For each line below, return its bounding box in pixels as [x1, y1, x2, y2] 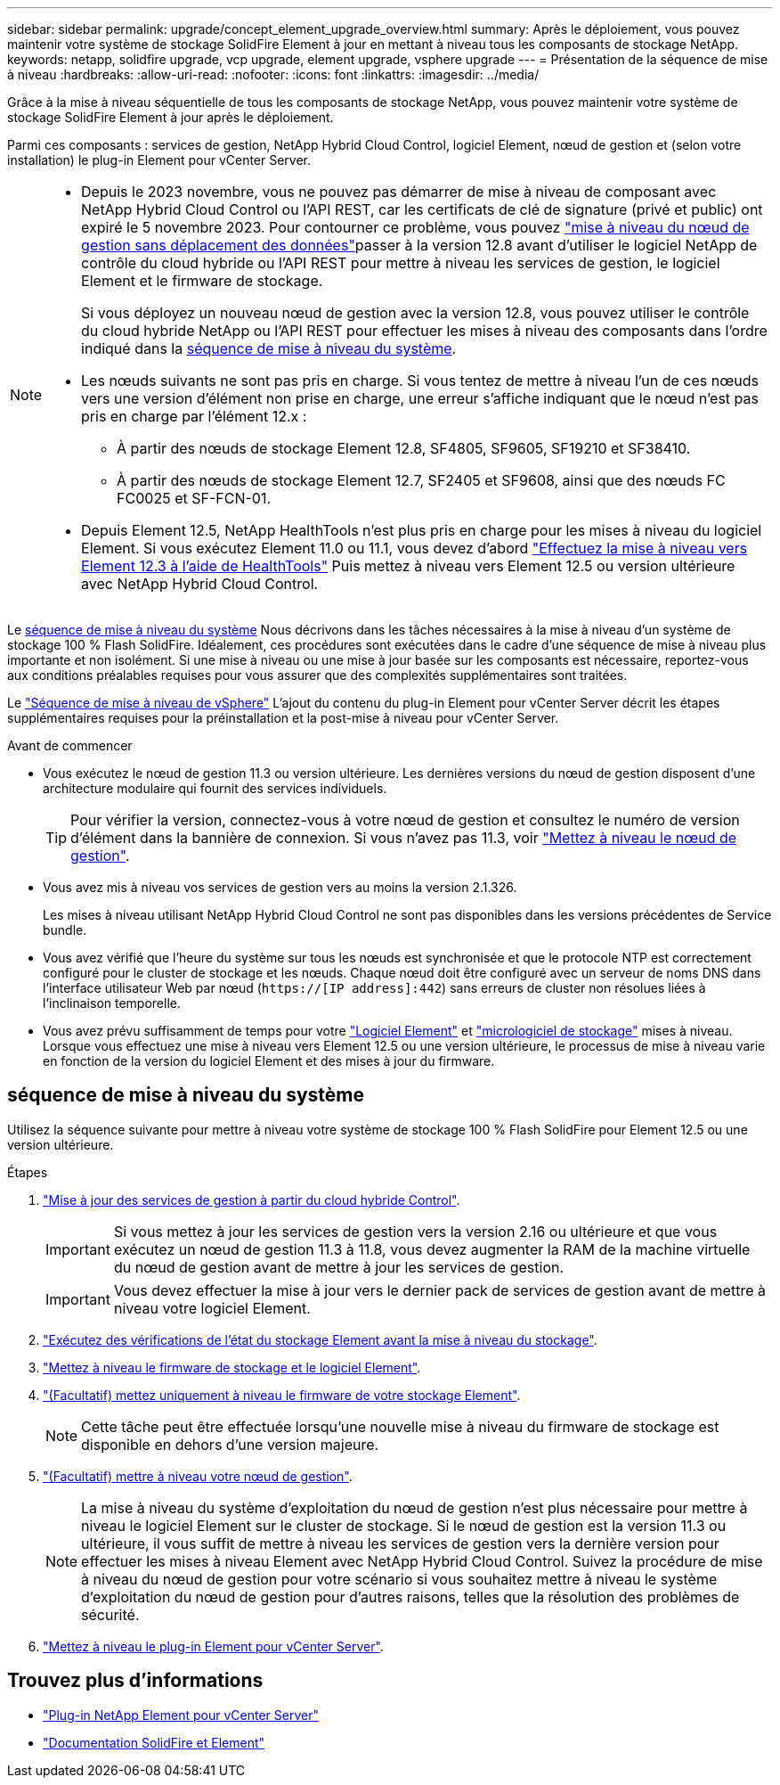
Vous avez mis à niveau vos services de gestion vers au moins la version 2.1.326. [43, 880, 517, 895]
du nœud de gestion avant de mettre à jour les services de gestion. [113, 1257, 565, 1276]
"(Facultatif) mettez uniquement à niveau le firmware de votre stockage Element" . [43, 1387, 521, 1403]
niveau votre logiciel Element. [113, 1298, 311, 1317]
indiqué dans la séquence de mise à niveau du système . [81, 340, 457, 357]
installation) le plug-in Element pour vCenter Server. [7, 152, 312, 168]
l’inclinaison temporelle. [43, 995, 182, 1011]
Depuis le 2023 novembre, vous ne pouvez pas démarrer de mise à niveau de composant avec [81, 183, 717, 201]
